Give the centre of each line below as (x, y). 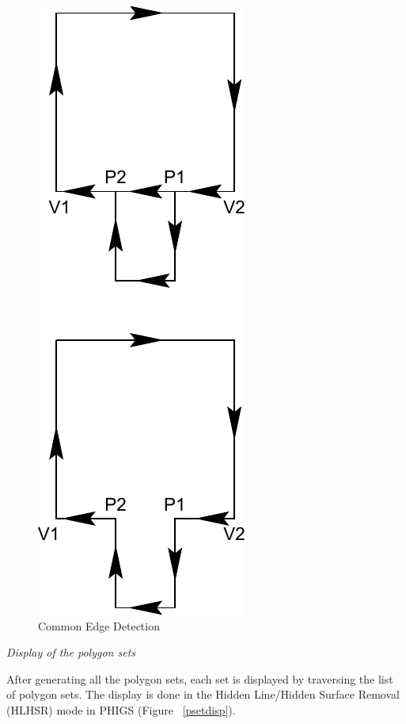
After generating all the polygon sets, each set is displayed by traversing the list (200, 678)
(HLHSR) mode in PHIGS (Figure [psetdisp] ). (121, 709)
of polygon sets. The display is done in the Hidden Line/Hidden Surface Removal (203, 694)
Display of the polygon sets (71, 652)
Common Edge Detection (99, 625)
